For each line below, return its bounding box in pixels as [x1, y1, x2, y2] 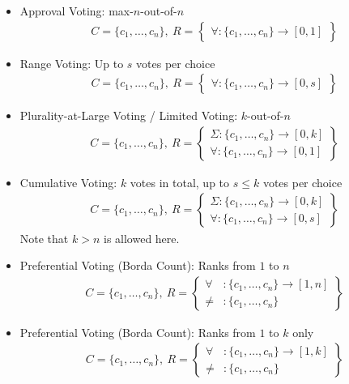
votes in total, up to [130, 173, 230, 190]
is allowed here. [103, 229, 180, 246]
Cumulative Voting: [19, 173, 117, 190]
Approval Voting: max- [19, 2, 134, 19]
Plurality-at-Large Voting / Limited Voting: [19, 107, 238, 124]
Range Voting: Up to [19, 54, 124, 71]
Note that [19, 229, 69, 246]
